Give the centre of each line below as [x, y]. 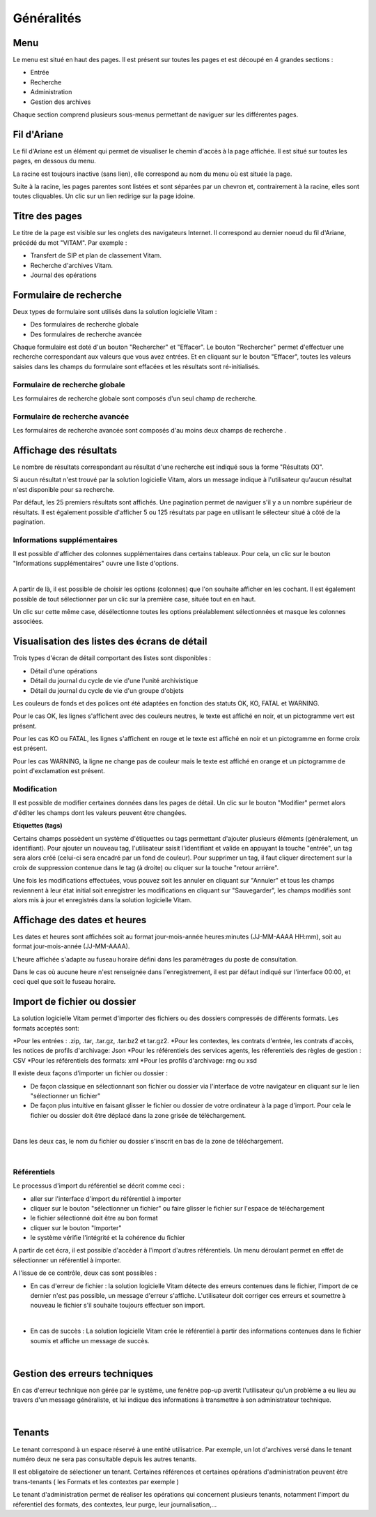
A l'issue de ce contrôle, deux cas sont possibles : [85, 1273]
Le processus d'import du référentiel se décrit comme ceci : [99, 1186]
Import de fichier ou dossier [75, 1002]
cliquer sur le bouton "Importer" [76, 1227]
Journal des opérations [63, 275]
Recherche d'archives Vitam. [72, 265]
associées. [29, 622]
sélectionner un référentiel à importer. [67, 1260]
